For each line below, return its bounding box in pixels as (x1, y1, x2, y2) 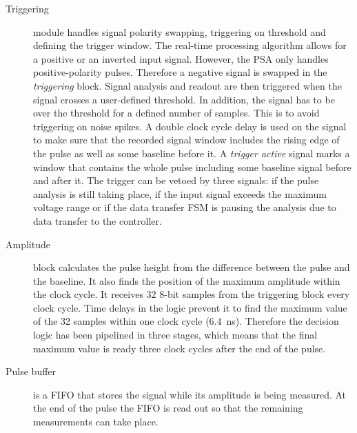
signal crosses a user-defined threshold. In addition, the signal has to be (33, 92, 335, 106)
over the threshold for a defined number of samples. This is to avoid (33, 105, 320, 120)
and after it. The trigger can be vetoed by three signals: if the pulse (33, 173, 319, 188)
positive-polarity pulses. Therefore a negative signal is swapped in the (33, 65, 327, 79)
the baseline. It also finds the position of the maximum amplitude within (33, 273, 340, 288)
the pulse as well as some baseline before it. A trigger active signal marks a (33, 145, 350, 160)
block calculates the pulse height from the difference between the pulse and (33, 260, 350, 274)
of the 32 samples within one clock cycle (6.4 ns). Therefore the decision (33, 314, 339, 328)
